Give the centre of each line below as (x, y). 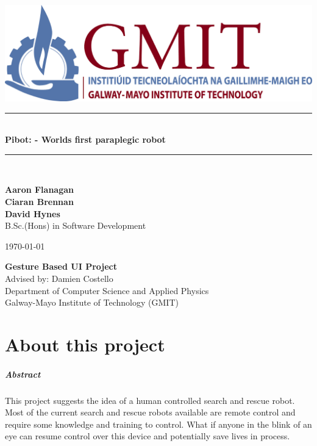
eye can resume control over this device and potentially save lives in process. (148, 436)
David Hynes (33, 213)
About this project (85, 344)
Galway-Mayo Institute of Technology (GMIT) (92, 302)
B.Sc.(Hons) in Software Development (76, 225)
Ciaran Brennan (39, 201)
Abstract (23, 374)
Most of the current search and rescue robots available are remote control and (150, 412)
